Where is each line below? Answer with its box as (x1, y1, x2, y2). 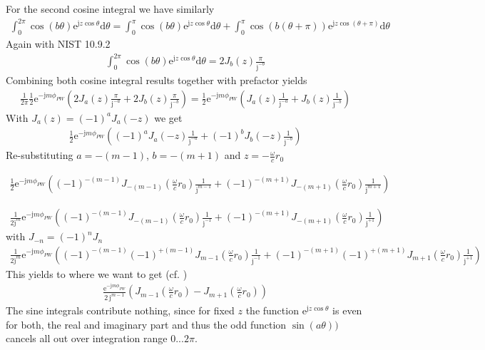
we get (154, 110, 183, 125)
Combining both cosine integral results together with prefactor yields (6, 72, 307, 87)
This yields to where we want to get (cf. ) (6, 266, 188, 281)
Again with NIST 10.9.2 (6, 36, 111, 51)
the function (245, 303, 299, 318)
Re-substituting (6, 148, 73, 163)
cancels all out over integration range (6, 331, 168, 346)
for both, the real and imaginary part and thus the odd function (6, 316, 287, 331)
